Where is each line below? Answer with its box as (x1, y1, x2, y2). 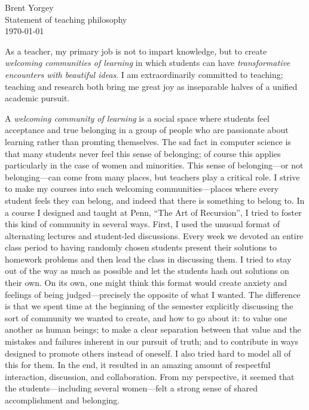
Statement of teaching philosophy (5, 13, 127, 25)
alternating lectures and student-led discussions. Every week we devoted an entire (5, 229, 304, 242)
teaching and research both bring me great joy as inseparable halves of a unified (5, 80, 298, 92)
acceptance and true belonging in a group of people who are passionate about (5, 123, 289, 136)
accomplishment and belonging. (5, 394, 120, 406)
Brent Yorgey (5, 1, 54, 13)
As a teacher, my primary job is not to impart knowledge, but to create (5, 44, 267, 57)
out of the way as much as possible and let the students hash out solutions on (5, 264, 289, 277)
